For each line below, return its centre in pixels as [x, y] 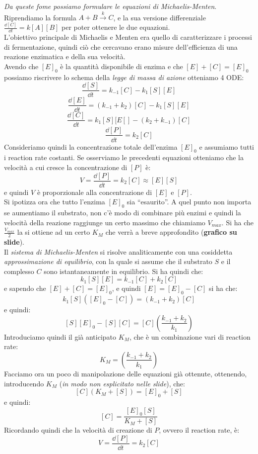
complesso [19, 271]
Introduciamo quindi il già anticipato [60, 336]
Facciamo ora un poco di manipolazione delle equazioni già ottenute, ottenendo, [126, 373]
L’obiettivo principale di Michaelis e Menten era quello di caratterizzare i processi [128, 37]
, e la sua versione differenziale [160, 17]
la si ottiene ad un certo [54, 232]
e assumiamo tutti [226, 146]
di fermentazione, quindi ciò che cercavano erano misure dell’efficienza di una [121, 46]
